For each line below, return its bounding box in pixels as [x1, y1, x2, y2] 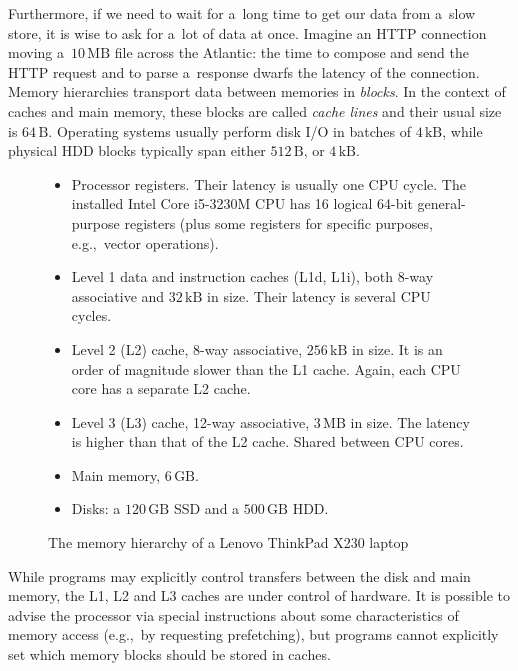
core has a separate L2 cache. [71, 378, 251, 399]
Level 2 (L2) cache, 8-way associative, [71, 338, 303, 359]
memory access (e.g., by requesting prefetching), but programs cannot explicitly [8, 624, 499, 645]
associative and [71, 285, 165, 306]
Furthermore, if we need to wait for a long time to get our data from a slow [8, 3, 476, 23]
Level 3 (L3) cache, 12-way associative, [71, 411, 310, 432]
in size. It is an [352, 338, 443, 359]
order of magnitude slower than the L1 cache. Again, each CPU [71, 358, 461, 379]
